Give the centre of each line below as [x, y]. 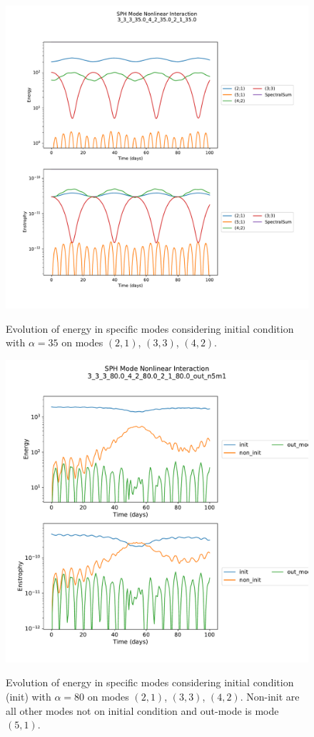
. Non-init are [270, 696]
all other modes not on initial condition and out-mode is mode [142, 710]
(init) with [29, 696]
